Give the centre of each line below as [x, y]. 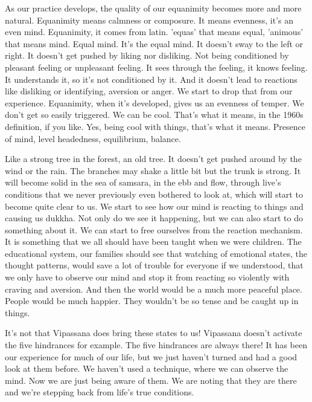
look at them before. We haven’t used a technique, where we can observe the [147, 368]
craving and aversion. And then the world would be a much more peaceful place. [154, 289]
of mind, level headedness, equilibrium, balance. [93, 138]
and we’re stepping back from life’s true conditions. [100, 392]
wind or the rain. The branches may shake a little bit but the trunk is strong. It [153, 170]
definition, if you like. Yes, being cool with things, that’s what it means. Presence [155, 126]
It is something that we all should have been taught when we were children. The [153, 242]
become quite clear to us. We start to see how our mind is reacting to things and [154, 206]
